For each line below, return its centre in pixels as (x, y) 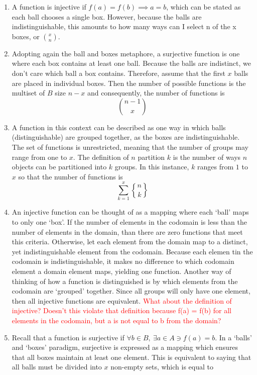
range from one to (39, 157)
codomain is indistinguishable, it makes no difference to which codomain (123, 261)
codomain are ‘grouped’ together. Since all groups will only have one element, (131, 291)
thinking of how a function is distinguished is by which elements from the (125, 281)
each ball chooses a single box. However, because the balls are (107, 16)
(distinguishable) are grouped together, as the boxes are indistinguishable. (126, 137)
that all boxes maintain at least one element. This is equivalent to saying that (132, 357)
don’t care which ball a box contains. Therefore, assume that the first (118, 73)
